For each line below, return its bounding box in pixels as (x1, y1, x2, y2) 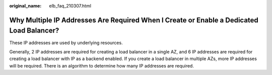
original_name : (9, 3, 42, 8)
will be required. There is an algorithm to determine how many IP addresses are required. (9, 62, 194, 68)
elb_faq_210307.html (49, 3, 92, 8)
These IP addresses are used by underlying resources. (9, 39, 123, 45)
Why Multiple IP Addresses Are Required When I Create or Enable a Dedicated (9, 15, 259, 24)
